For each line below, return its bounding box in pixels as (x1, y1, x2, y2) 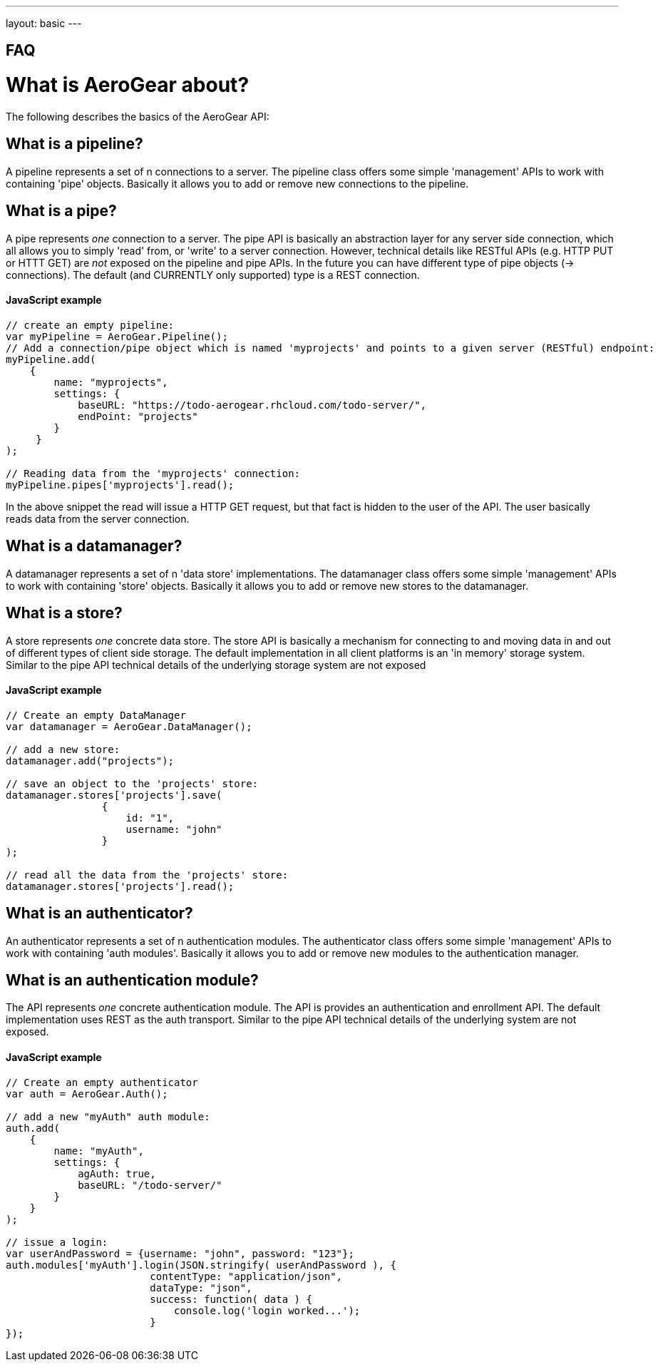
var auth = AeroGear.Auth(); (6, 1087, 168, 1100)
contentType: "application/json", (150, 1270, 343, 1282)
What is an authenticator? (6, 904, 193, 923)
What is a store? (6, 604, 123, 623)
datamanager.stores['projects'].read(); (6, 880, 235, 892)
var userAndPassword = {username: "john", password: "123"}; (6, 1247, 354, 1259)
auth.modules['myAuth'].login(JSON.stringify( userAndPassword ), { (6, 1259, 396, 1271)
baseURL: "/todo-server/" (78, 1179, 222, 1191)
